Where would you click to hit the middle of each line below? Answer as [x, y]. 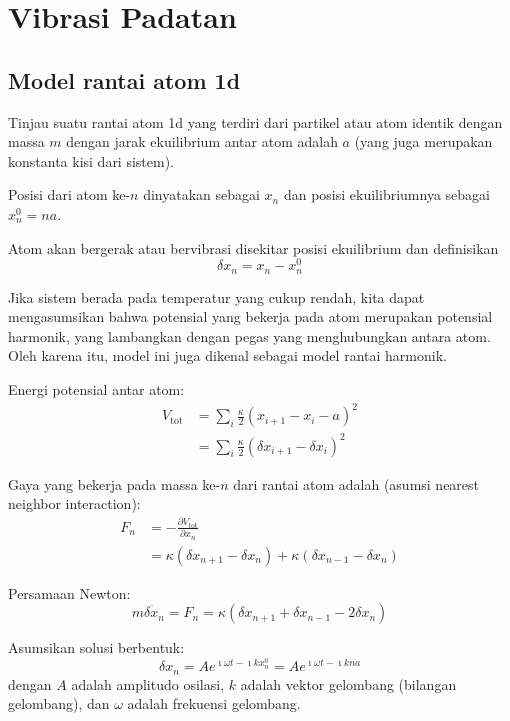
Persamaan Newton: [69, 592]
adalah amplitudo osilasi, [148, 683]
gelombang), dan [59, 703]
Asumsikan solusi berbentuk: [96, 647]
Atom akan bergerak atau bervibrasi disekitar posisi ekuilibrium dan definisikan [253, 247]
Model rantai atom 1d [124, 79]
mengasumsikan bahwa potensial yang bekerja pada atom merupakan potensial [250, 316]
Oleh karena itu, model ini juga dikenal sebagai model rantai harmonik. [227, 355]
